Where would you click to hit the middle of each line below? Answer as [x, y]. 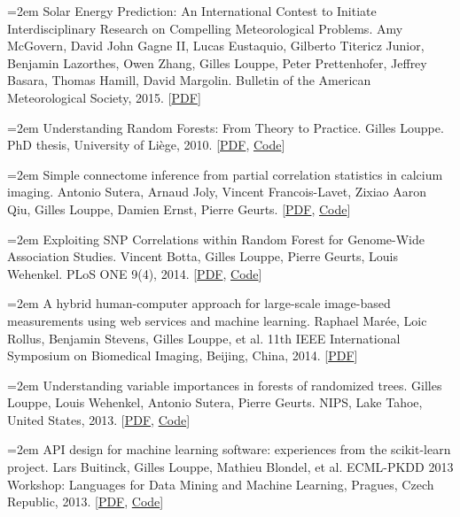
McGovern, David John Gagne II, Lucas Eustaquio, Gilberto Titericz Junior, [216, 46]
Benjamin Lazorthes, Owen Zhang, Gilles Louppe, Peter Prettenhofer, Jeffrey [217, 62]
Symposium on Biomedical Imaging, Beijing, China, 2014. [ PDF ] [183, 355]
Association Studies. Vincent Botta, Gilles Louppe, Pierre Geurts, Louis [203, 256]
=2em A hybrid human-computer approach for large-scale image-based [199, 303]
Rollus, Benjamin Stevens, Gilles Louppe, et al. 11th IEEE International [204, 338]
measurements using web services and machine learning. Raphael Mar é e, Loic [217, 320]
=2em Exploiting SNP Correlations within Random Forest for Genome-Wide [216, 239]
